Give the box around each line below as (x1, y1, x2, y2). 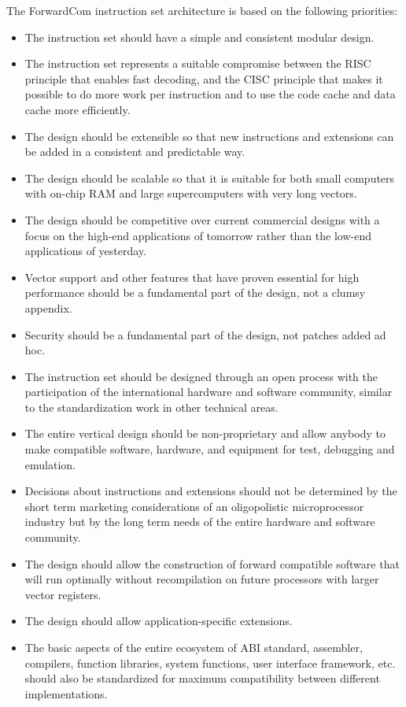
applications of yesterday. (24, 242, 147, 259)
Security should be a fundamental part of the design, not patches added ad (24, 326, 386, 342)
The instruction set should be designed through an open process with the (24, 368, 378, 384)
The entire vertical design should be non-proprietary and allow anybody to (24, 425, 386, 442)
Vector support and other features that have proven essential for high (24, 268, 360, 285)
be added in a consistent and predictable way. (24, 143, 245, 160)
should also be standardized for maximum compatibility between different (24, 670, 380, 687)
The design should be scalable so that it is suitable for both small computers (24, 169, 395, 186)
